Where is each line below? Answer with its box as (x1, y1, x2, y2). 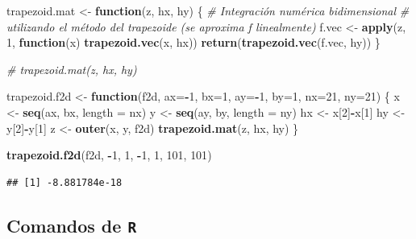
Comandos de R (6, 212, 137, 237)
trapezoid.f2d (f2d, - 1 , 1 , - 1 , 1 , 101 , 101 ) (6, 146, 212, 163)
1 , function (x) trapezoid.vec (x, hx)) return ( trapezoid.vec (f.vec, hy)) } (6, 34, 381, 51)
